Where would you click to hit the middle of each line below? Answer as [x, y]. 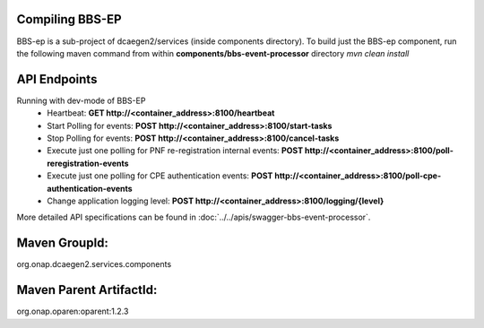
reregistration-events [88, 163]
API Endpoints [57, 79]
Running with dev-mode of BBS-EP [81, 100]
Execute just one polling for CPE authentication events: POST [160, 176]
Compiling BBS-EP [69, 19]
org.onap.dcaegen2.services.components [94, 264]
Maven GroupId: [63, 243]
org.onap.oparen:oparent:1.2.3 [73, 311]
